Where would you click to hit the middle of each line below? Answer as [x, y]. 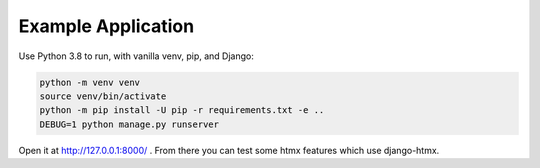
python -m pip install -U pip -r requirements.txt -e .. [182, 110]
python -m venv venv [89, 82]
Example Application [106, 26]
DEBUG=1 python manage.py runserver [129, 124]
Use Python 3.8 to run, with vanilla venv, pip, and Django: [136, 56]
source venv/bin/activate [103, 96]
